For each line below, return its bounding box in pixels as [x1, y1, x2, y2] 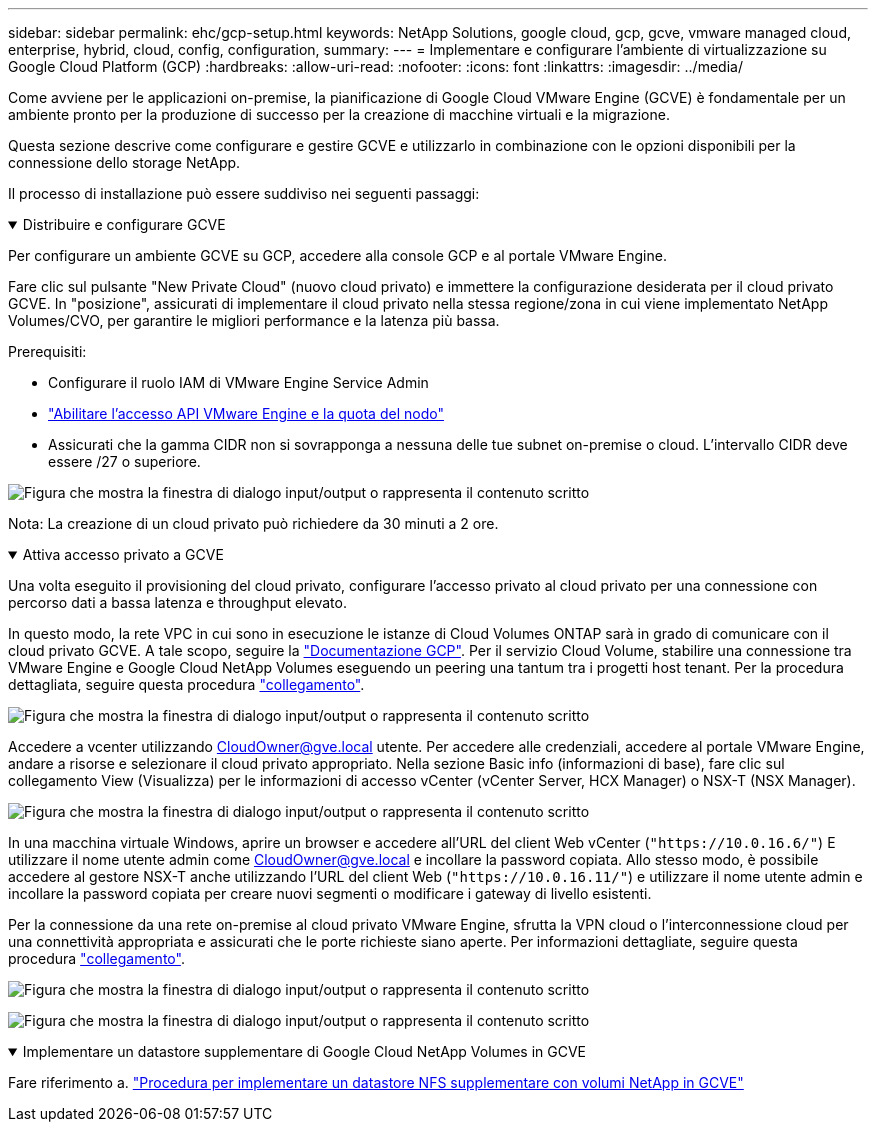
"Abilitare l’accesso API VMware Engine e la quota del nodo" [48, 405, 444, 422]
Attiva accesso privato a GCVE [22, 546, 224, 563]
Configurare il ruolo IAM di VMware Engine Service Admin [48, 374, 429, 391]
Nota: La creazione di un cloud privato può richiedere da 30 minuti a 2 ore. [8, 515, 499, 532]
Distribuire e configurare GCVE [22, 216, 226, 233]
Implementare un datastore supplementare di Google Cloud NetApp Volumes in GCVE [22, 1043, 586, 1060]
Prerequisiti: [8, 343, 87, 360]
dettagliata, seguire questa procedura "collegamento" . [8, 676, 365, 693]
